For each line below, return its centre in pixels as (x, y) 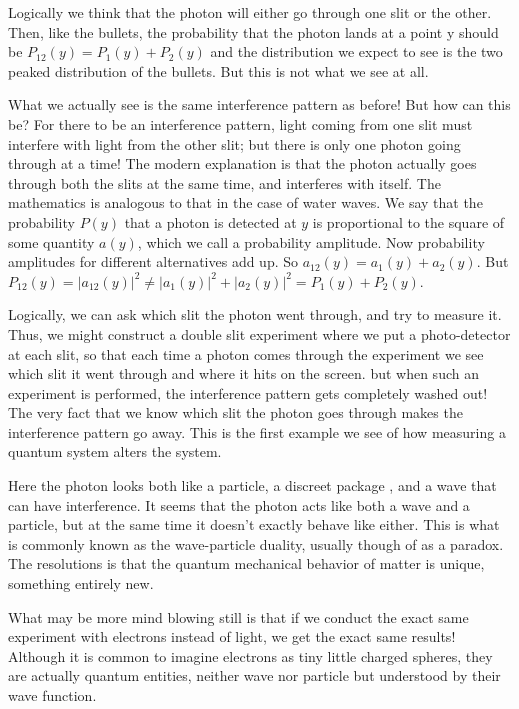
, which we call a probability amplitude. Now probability (311, 241)
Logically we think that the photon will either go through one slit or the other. (250, 12)
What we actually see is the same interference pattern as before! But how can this (259, 104)
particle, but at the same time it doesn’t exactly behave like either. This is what (254, 524)
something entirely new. (81, 583)
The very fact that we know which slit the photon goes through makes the (235, 412)
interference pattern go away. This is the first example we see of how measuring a (257, 431)
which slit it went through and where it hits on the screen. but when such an (243, 373)
